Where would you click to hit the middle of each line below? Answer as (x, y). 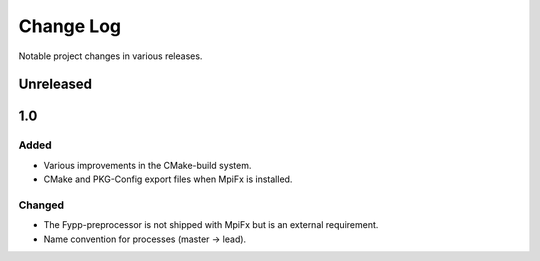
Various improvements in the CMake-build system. (147, 165)
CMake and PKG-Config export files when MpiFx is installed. (168, 179)
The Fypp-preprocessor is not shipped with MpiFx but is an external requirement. (211, 225)
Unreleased (55, 84)
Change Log (70, 26)
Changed (41, 205)
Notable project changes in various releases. (110, 56)
